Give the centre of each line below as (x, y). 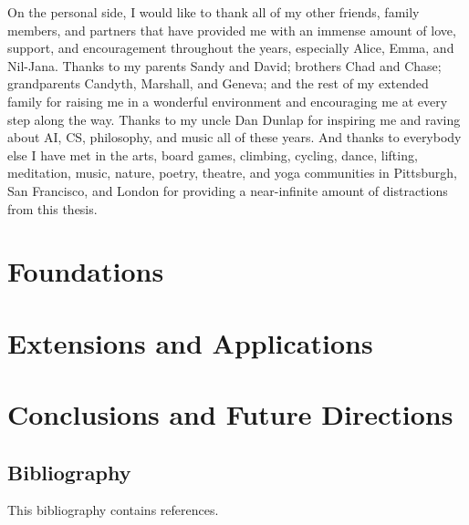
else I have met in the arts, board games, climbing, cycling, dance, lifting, (213, 154)
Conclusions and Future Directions (230, 414)
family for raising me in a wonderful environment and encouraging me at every (228, 101)
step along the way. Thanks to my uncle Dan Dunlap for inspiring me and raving (234, 119)
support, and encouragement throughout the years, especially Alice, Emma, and (231, 48)
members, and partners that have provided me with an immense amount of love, (232, 30)
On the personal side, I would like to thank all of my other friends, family (214, 12)
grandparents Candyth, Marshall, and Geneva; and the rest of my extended (218, 83)
